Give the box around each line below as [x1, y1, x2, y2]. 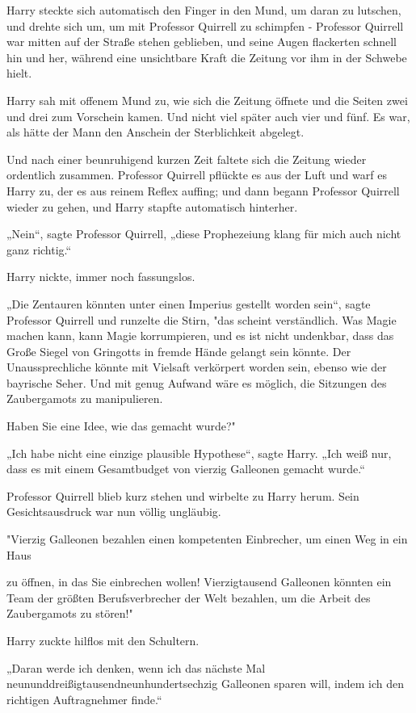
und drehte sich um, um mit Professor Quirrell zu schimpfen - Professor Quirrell [6, 17, 404, 34]
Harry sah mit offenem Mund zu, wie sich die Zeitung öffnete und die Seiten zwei [6, 91, 408, 108]
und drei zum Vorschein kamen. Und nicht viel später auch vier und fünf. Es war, [6, 107, 410, 124]
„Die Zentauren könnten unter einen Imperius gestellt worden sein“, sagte [6, 295, 371, 312]
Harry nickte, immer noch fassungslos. [6, 268, 195, 285]
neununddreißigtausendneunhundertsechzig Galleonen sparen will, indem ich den [6, 675, 405, 692]
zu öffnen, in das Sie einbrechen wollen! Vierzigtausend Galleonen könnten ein [6, 573, 392, 590]
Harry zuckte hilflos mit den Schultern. [6, 632, 200, 648]
